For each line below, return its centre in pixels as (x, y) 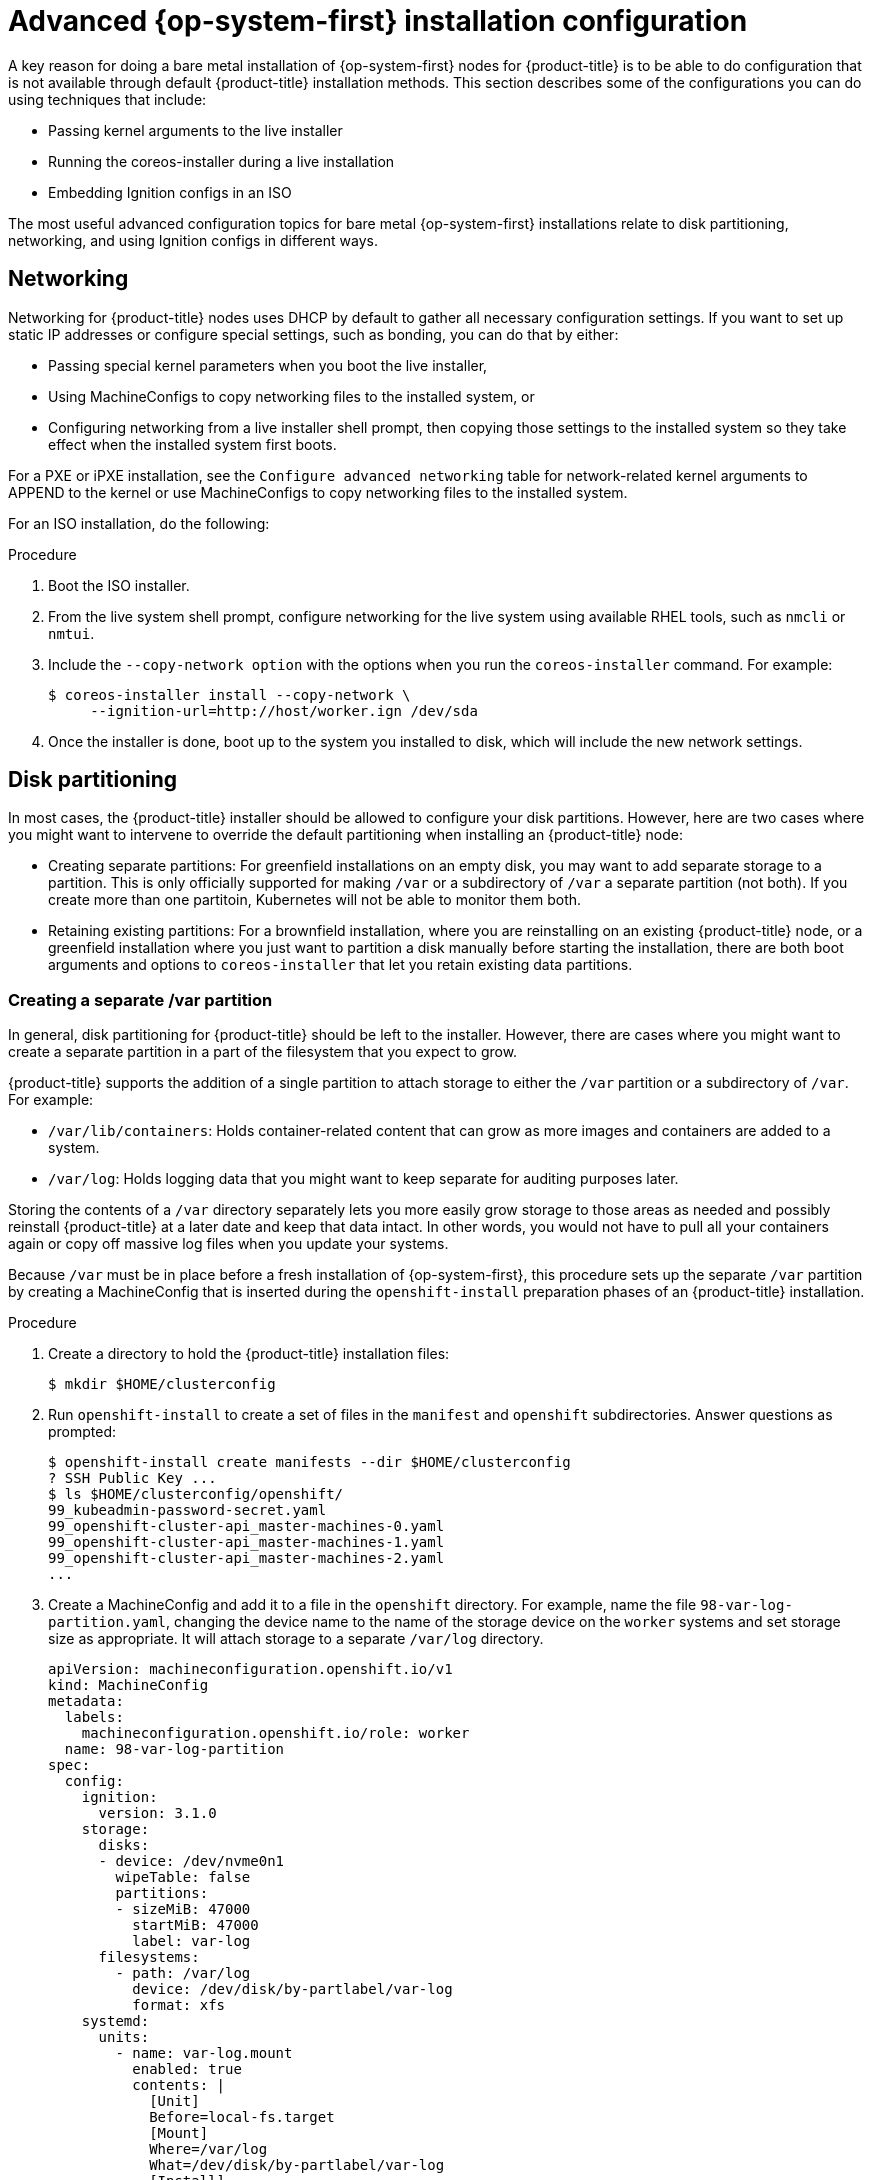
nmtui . (71, 633)
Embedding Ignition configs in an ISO (170, 192)
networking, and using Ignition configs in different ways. (193, 240)
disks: (124, 1845)
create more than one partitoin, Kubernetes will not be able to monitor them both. (315, 900)
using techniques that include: (107, 99)
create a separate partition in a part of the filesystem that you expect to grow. (263, 1052)
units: (124, 2037)
